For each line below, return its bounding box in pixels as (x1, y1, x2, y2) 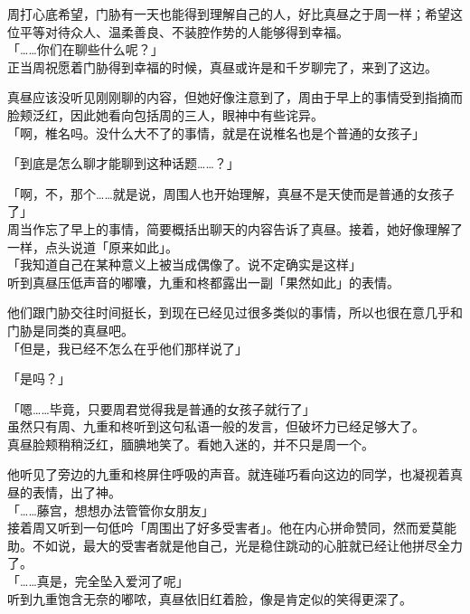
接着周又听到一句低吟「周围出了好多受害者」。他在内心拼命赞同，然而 (7, 518, 418, 537)
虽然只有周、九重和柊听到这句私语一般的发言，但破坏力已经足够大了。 (7, 417, 425, 436)
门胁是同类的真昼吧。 (7, 320, 134, 339)
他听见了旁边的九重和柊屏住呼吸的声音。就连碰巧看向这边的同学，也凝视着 (7, 465, 450, 484)
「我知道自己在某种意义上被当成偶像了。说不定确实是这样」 (7, 255, 362, 274)
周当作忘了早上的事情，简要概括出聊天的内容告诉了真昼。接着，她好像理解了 (7, 219, 463, 238)
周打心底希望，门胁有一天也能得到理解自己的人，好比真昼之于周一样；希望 (7, 5, 450, 23)
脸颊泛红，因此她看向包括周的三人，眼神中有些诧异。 (7, 105, 324, 124)
